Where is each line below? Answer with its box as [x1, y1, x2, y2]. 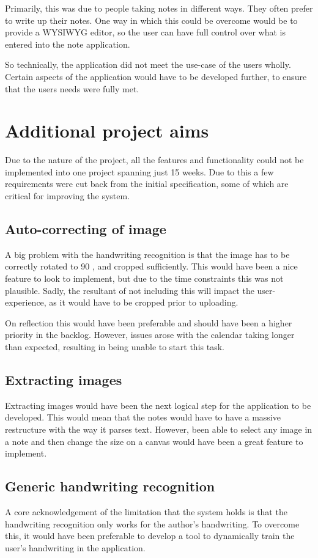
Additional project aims [5, 118, 209, 143]
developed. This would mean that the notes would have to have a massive [5, 411, 281, 424]
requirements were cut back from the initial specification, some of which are [5, 177, 289, 190]
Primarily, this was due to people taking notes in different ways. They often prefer [5, 2, 313, 14]
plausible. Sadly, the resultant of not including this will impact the [5, 284, 254, 296]
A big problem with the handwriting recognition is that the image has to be [5, 248, 290, 260]
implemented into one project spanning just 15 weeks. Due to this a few [5, 165, 274, 178]
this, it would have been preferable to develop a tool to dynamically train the [5, 529, 295, 542]
